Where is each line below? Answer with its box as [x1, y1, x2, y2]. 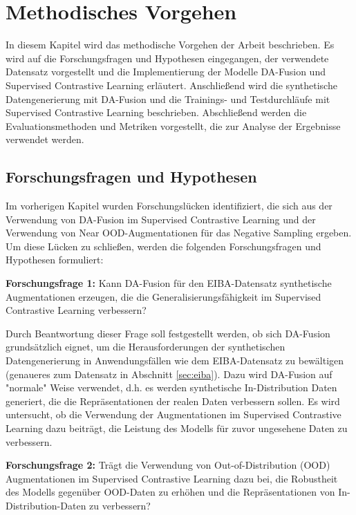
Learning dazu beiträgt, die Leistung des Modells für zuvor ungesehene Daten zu [6, 420, 348, 435]
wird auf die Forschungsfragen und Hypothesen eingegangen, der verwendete [6, 50, 329, 65]
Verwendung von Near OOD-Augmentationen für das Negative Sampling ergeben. [6, 225, 352, 240]
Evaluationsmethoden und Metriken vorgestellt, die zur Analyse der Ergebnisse [6, 118, 341, 133]
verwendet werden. [6, 132, 84, 147]
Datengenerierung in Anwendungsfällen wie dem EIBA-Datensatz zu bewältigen [6, 353, 344, 368]
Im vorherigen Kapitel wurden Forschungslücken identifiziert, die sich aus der [6, 198, 332, 213]
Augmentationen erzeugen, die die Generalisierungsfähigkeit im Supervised [6, 289, 321, 303]
